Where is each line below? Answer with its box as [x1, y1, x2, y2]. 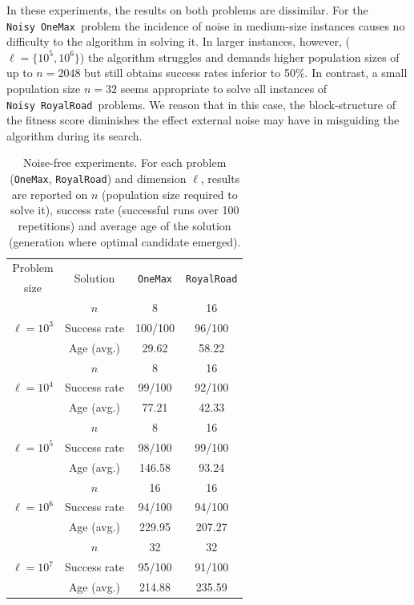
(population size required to [102, 185, 238, 202]
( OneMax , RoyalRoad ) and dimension [10, 170, 187, 187]
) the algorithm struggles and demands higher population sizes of [79, 48, 400, 65]
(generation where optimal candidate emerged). [8, 233, 241, 250]
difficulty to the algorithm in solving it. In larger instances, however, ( [6, 33, 350, 50]
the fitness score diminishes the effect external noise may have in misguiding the [6, 112, 400, 128]
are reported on [11, 185, 88, 202]
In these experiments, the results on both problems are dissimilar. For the [6, 2, 368, 18]
